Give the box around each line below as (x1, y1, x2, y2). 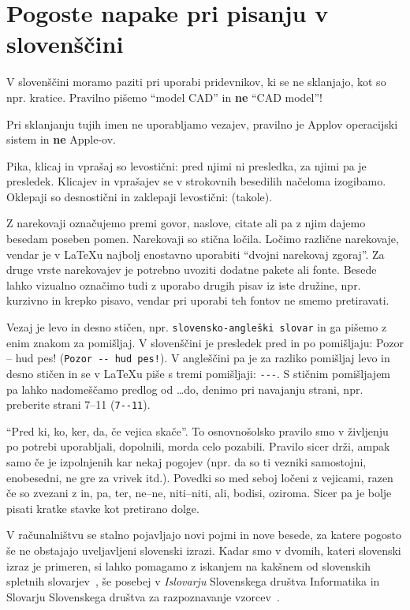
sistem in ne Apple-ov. (6, 131, 116, 148)
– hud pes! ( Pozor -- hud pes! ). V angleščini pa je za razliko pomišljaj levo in (6, 350, 390, 366)
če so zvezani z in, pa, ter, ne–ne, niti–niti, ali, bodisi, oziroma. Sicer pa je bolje (6, 485, 392, 501)
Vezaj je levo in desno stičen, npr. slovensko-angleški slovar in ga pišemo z (6, 319, 387, 335)
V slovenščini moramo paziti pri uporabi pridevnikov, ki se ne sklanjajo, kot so (6, 73, 386, 90)
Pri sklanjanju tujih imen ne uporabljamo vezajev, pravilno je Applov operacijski (6, 115, 398, 132)
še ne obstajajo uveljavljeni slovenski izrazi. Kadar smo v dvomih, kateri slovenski (6, 542, 401, 558)
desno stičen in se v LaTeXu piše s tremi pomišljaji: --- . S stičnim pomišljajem (6, 365, 391, 381)
